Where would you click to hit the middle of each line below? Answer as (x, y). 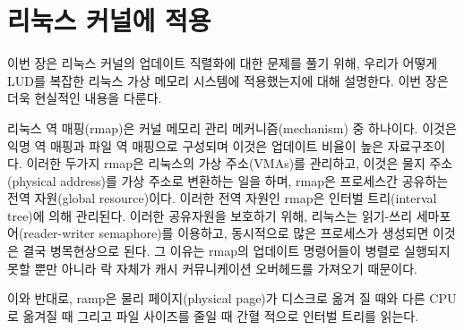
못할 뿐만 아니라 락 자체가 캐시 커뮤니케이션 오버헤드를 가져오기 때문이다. (213, 268)
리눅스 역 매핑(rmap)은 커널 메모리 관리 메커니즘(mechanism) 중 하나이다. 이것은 (232, 127)
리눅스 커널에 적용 (109, 20)
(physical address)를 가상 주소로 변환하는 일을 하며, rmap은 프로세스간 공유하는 (228, 180)
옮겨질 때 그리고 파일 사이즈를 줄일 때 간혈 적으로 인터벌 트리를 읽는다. (221, 315)
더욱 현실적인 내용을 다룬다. (85, 98)
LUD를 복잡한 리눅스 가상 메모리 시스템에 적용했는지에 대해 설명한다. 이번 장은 (228, 80)
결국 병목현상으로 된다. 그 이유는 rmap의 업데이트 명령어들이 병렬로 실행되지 (236, 251)
